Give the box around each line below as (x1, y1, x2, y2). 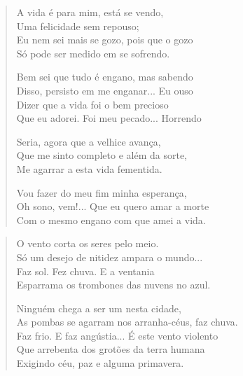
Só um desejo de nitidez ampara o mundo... (16, 249, 203, 264)
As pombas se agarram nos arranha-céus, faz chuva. (16, 314, 238, 329)
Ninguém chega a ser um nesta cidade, (16, 300, 181, 315)
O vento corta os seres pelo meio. (16, 236, 159, 251)
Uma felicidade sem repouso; (16, 18, 139, 33)
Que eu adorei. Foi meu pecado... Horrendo (16, 111, 202, 125)
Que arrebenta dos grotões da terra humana (16, 342, 205, 356)
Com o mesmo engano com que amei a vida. (16, 212, 206, 227)
